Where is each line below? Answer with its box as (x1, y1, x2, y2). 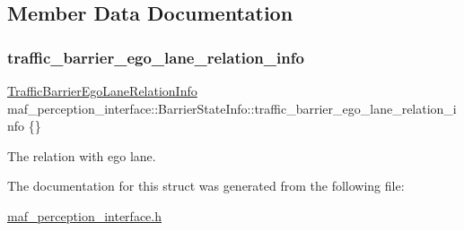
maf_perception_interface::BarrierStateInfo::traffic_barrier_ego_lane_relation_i (7, 98, 457, 117)
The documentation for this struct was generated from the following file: (7, 176, 405, 195)
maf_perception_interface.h (7, 206, 162, 225)
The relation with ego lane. (7, 146, 156, 165)
